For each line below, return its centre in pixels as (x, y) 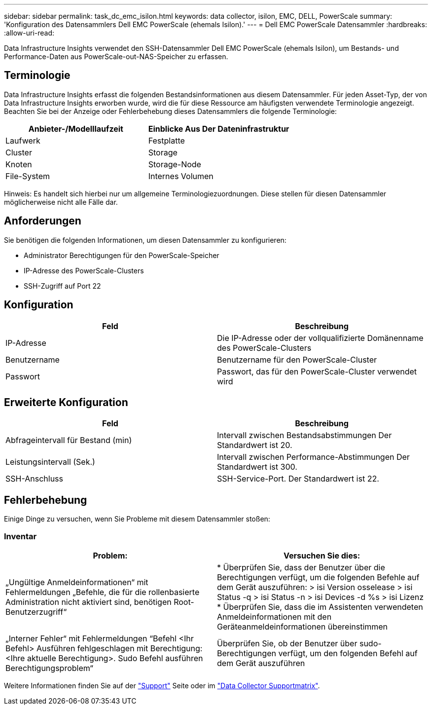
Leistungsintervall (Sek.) (50, 462)
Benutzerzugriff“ (36, 612)
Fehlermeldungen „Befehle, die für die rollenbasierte (103, 592)
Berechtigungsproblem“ (50, 668)
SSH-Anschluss (35, 479)
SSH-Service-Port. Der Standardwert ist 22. (298, 479)
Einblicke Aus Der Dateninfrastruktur (219, 129)
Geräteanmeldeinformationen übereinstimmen (303, 626)
